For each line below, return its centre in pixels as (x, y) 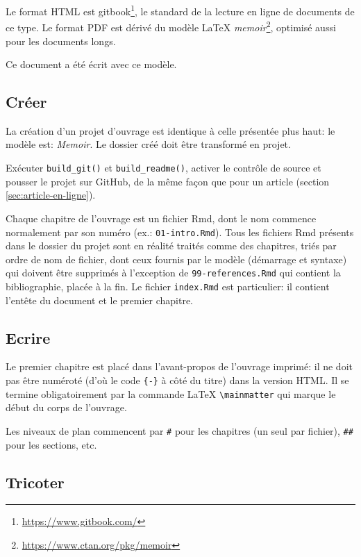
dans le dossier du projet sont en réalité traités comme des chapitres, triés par (171, 246)
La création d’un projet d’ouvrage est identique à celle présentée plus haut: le (170, 130)
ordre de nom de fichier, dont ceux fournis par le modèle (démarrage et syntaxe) (176, 259)
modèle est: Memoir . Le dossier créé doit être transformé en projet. (148, 144)
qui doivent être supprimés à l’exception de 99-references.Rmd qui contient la (173, 273)
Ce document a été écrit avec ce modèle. (91, 64)
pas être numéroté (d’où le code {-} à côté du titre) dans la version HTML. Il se (177, 380)
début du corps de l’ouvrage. (66, 407)
